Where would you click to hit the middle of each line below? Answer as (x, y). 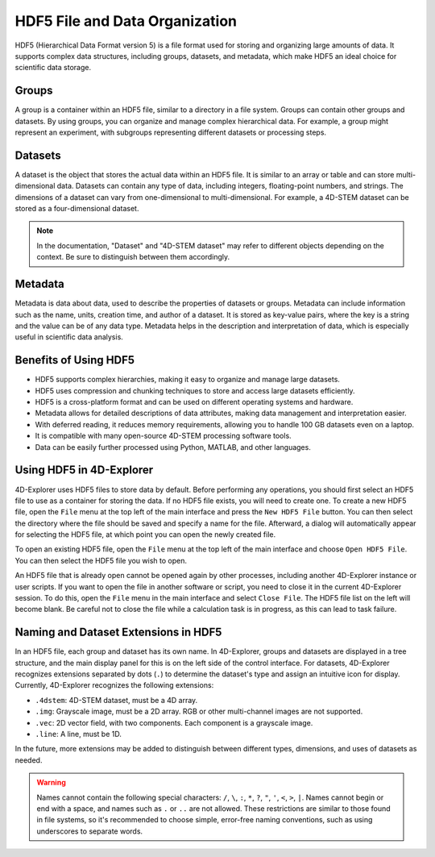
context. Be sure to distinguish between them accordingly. (133, 257)
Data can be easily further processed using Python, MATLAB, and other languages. (173, 447)
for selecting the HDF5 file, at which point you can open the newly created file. (145, 535)
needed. (29, 760)
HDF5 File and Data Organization (126, 21)
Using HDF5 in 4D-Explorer (84, 470)
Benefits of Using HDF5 (75, 360)
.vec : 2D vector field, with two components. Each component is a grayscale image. (174, 722)
